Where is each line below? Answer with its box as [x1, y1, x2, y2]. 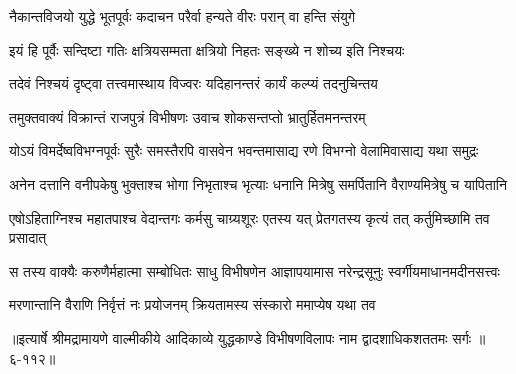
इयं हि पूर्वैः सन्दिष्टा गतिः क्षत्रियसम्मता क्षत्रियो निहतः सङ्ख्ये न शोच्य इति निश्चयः [9, 39, 405, 60]
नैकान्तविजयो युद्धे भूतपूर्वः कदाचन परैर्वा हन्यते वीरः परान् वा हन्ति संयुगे [9, 6, 356, 26]
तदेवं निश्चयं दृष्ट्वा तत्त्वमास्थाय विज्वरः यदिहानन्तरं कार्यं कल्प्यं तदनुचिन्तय [9, 73, 378, 94]
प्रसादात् [9, 227, 47, 248]
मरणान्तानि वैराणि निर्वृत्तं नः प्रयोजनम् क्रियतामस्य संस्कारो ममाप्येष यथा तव [9, 294, 376, 315]
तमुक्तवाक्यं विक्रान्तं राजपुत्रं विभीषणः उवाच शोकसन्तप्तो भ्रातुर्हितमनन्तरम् [9, 106, 366, 127]
